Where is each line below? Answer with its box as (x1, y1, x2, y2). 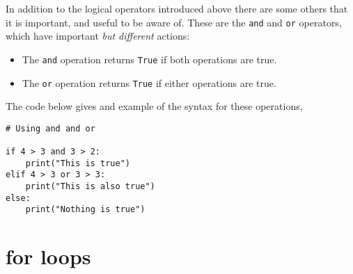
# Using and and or (6, 123, 95, 134)
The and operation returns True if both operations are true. (22, 51, 277, 66)
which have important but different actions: (6, 29, 190, 43)
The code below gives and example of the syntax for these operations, (6, 99, 303, 113)
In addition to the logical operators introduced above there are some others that (6, 1, 348, 15)
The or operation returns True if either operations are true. (22, 75, 276, 90)
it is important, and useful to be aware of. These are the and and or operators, (6, 15, 342, 29)
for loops (6, 242, 91, 271)
